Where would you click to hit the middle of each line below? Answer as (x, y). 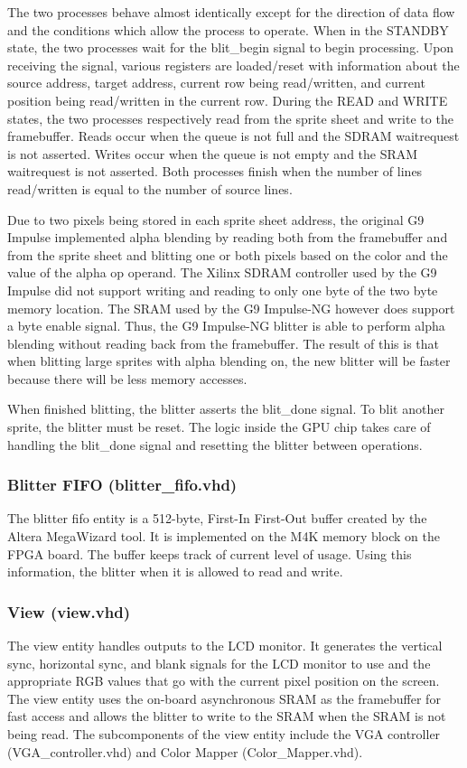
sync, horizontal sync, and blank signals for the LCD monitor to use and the (219, 663)
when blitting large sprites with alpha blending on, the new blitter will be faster (229, 361)
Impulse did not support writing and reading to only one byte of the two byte (223, 290)
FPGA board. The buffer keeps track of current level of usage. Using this (210, 553)
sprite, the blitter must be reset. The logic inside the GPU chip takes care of (219, 427)
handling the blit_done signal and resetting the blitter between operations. (215, 444)
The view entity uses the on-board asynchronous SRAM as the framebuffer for (224, 698)
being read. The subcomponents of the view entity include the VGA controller (224, 734)
